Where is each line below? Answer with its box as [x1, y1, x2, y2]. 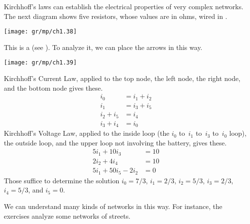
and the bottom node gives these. [4, 82, 103, 93]
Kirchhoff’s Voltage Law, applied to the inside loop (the [4, 128, 170, 138]
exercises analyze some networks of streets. [4, 210, 131, 221]
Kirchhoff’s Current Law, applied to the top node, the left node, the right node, [4, 73, 241, 83]
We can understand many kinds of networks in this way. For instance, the [4, 201, 222, 211]
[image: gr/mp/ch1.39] [4, 59, 77, 66]
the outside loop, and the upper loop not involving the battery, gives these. [4, 137, 227, 147]
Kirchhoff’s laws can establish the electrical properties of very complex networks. [4, 1, 244, 11]
